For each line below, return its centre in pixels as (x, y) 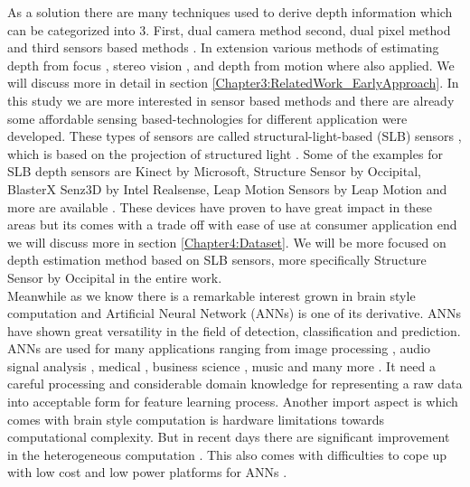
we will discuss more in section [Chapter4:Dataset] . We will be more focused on (227, 242)
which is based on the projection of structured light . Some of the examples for (225, 153)
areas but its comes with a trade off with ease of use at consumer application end (232, 225)
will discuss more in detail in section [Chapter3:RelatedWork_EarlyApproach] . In (233, 83)
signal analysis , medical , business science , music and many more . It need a (221, 365)
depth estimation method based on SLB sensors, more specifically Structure (217, 260)
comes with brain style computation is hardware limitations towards (196, 419)
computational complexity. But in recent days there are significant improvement (229, 437)
